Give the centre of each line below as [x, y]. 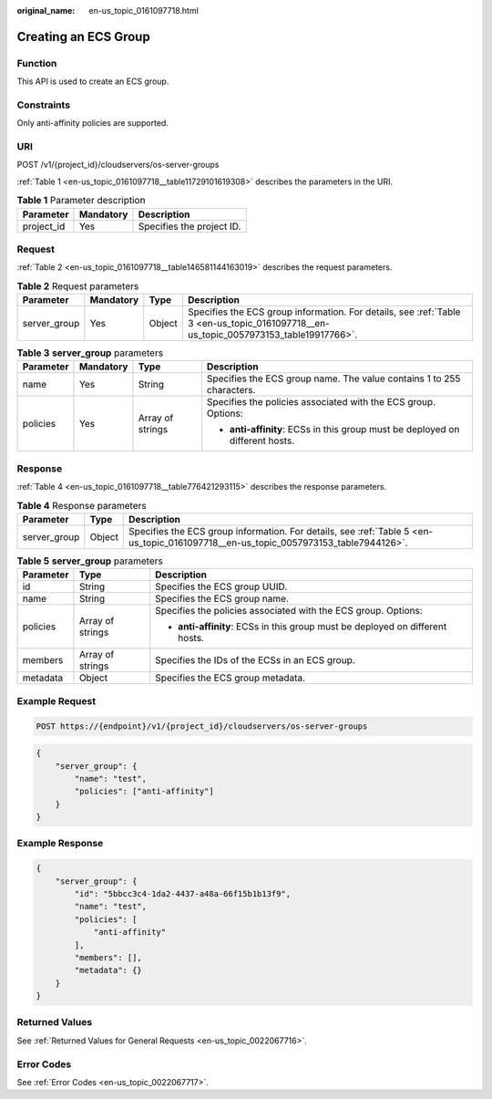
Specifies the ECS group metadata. [230, 678]
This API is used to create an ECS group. [93, 81]
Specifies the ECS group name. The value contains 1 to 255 [333, 378]
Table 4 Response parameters [82, 505]
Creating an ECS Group [83, 36]
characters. [231, 390]
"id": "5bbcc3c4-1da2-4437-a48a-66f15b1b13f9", [183, 893]
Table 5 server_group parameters [90, 561]
